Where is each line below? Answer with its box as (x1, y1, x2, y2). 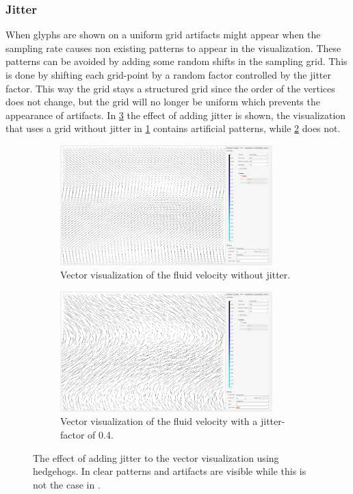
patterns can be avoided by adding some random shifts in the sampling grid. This (5, 54, 348, 68)
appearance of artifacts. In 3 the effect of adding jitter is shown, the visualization (5, 107, 346, 122)
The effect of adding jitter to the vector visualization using (33, 450, 279, 465)
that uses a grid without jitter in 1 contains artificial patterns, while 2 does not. (5, 121, 341, 135)
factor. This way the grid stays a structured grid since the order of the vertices (5, 81, 335, 95)
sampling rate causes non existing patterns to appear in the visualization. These (5, 40, 341, 55)
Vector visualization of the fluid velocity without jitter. (60, 268, 291, 282)
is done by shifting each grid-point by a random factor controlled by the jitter (5, 68, 331, 81)
